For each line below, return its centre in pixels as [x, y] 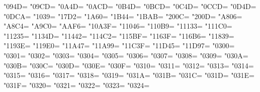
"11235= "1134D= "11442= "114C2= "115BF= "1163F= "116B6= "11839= [119, 35]
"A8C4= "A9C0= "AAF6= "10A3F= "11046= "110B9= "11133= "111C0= [118, 26]
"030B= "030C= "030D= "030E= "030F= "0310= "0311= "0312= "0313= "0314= [129, 65]
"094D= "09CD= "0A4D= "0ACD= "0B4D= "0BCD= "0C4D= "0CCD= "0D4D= [130, 6]
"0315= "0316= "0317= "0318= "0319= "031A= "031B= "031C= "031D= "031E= [129, 75]
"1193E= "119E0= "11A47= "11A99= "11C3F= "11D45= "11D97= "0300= [119, 45]
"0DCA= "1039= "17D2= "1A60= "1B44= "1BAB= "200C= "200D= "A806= [123, 16]
